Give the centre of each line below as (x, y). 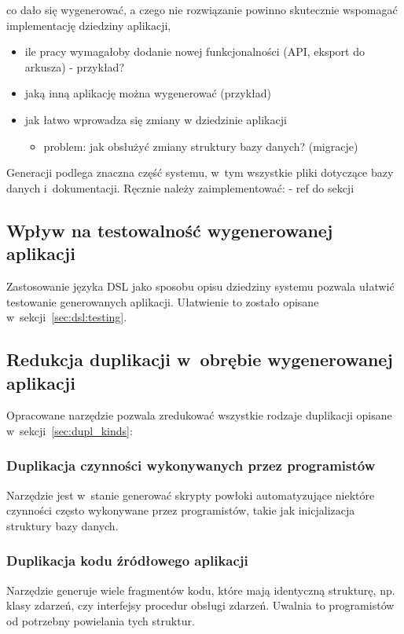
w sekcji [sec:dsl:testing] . (67, 317)
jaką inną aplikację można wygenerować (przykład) (148, 93)
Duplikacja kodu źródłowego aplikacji (127, 561)
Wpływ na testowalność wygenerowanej (170, 230)
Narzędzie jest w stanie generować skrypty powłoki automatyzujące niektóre (191, 495)
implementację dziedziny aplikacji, (89, 25)
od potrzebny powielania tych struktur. (101, 620)
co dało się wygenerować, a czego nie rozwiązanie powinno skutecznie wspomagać (202, 9)
